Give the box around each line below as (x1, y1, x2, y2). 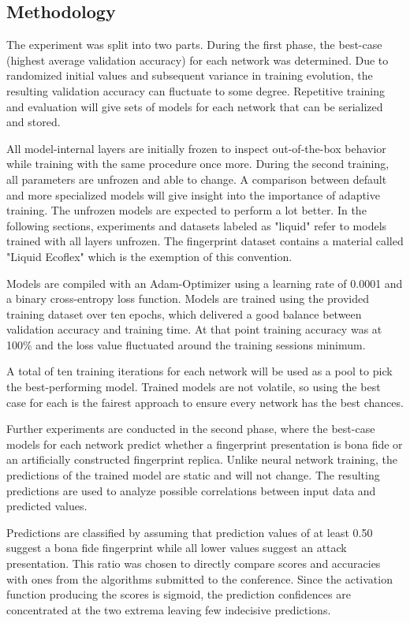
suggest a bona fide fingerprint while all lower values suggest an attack (6, 539, 347, 556)
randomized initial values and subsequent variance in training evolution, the (6, 67, 373, 84)
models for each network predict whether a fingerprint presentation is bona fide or (6, 435, 403, 452)
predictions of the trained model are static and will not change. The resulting (6, 467, 380, 483)
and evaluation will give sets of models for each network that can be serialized (6, 98, 383, 114)
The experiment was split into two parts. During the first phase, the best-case (6, 36, 382, 53)
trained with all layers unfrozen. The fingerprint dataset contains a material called (6, 233, 404, 249)
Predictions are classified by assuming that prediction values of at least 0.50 (6, 524, 373, 540)
